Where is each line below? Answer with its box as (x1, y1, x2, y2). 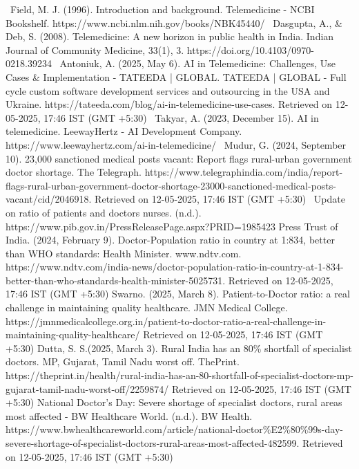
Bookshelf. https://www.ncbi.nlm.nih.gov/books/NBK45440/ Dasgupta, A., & (6, 15, 342, 30)
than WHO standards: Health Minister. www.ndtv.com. (6, 246, 242, 260)
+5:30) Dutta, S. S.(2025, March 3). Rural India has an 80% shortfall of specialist (6, 340, 352, 355)
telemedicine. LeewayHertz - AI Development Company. (6, 124, 242, 138)
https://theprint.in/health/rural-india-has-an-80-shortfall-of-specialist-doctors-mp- (6, 368, 353, 383)
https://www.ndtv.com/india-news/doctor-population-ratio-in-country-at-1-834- (6, 259, 344, 274)
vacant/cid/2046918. (6, 192, 92, 206)
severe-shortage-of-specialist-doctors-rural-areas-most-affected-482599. (6, 436, 300, 450)
